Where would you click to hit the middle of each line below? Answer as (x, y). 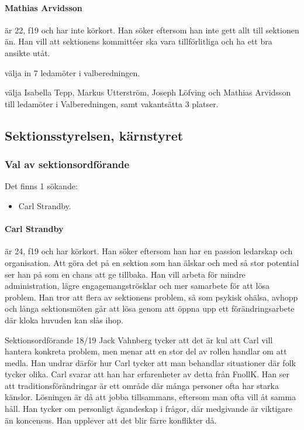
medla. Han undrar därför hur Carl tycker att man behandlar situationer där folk (150, 362)
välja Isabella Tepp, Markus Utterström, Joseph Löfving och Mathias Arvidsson (148, 92)
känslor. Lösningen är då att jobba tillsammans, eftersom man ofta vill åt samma (151, 397)
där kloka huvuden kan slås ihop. (64, 320)
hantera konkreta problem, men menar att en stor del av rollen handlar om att (146, 351)
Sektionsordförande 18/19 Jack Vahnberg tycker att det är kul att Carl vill (139, 339)
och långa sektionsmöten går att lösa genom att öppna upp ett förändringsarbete (150, 308)
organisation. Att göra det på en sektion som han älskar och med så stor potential (152, 262)
